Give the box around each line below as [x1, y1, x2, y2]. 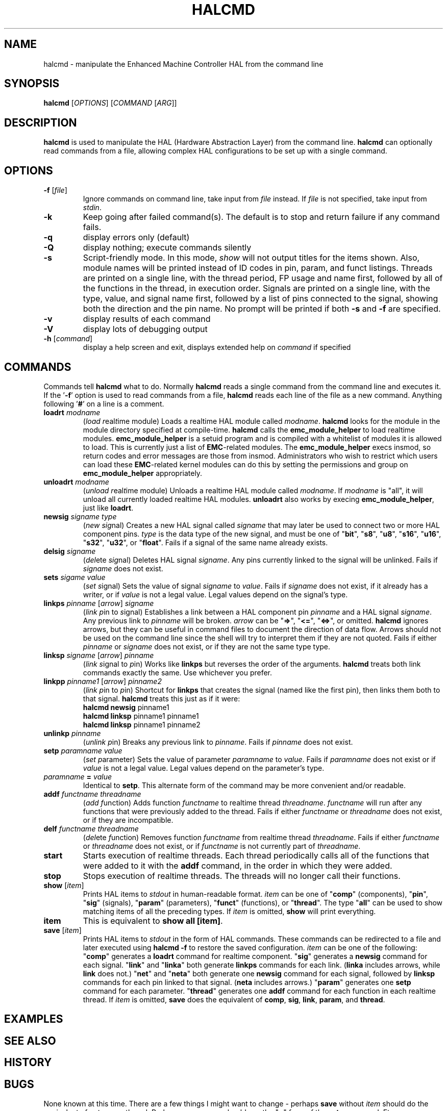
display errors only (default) [83, 232, 190, 243]
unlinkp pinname [43, 728, 101, 738]
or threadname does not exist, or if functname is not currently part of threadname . [83, 841, 361, 850]
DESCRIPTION [4, 116, 77, 129]
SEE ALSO [4, 1034, 56, 1047]
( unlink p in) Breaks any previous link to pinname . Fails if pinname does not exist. [83, 737, 353, 746]
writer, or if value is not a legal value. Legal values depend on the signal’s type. [83, 590, 348, 599]
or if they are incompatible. [83, 815, 173, 824]
